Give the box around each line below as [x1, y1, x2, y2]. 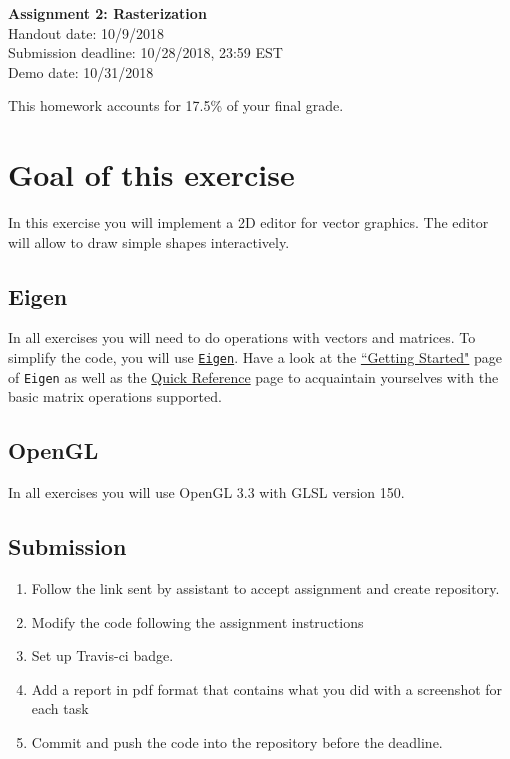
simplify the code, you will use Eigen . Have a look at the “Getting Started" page [8, 347, 503, 368]
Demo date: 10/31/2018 [8, 61, 154, 82]
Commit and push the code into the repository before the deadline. [31, 731, 443, 752]
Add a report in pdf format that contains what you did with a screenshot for [31, 678, 503, 699]
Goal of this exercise [8, 154, 295, 195]
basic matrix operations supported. [8, 386, 222, 407]
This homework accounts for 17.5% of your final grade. [8, 95, 344, 116]
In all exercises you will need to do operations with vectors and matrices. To [8, 327, 476, 348]
